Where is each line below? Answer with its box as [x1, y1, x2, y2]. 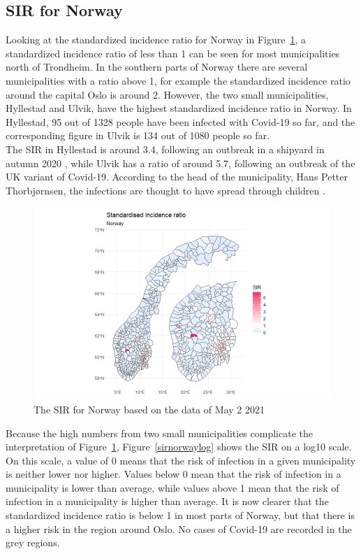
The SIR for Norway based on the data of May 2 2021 [34, 402, 265, 416]
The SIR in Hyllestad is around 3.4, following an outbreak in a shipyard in [6, 141, 325, 156]
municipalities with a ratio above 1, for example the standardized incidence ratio [6, 73, 351, 87]
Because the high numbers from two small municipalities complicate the [6, 425, 313, 440]
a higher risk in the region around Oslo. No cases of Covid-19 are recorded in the [6, 521, 352, 536]
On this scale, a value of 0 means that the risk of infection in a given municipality [6, 453, 356, 467]
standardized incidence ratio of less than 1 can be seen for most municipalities [6, 45, 340, 60]
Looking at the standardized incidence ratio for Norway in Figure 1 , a [6, 32, 307, 47]
